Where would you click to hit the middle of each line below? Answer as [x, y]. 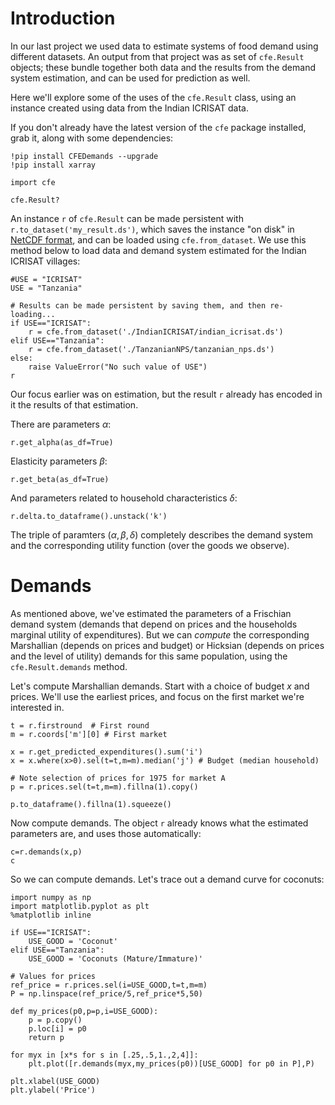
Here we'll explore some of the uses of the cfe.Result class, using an [153, 97]
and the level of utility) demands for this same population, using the [149, 656]
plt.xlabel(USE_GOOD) [55, 1081]
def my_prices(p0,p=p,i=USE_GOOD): [84, 1011]
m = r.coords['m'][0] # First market [89, 734]
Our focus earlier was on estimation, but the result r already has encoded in [166, 394]
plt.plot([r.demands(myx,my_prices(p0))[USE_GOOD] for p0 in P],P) [171, 1063]
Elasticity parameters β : [59, 461]
